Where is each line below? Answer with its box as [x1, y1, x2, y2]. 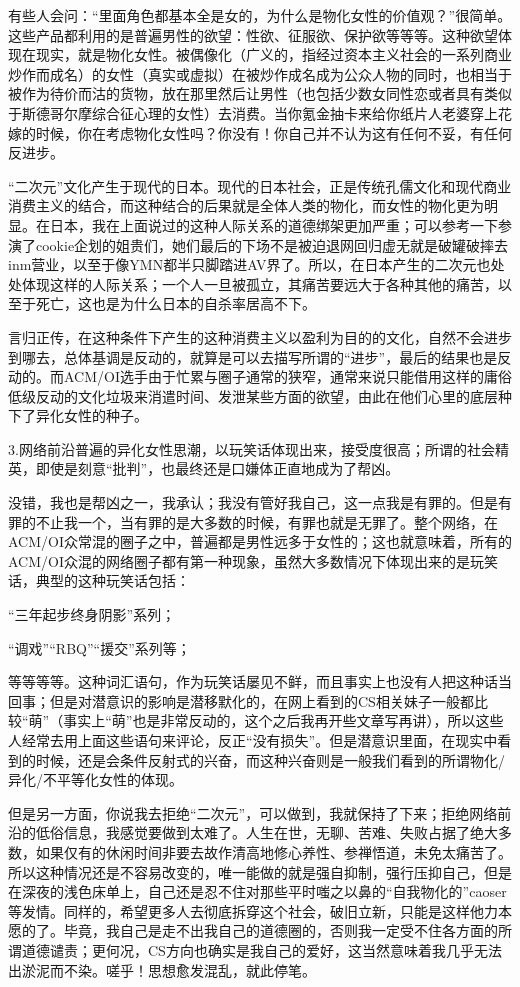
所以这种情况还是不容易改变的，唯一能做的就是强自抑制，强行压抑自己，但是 [8, 861, 512, 882]
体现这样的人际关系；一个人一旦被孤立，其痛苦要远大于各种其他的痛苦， [21, 273, 498, 294]
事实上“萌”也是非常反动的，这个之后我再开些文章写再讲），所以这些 [63, 710, 504, 731]
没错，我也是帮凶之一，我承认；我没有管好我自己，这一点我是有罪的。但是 [8, 492, 498, 513]
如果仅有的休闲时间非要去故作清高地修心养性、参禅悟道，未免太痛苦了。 [35, 841, 512, 862]
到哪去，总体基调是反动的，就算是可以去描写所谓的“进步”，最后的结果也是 [8, 346, 498, 367]
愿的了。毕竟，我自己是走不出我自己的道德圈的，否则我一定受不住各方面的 [8, 920, 498, 941]
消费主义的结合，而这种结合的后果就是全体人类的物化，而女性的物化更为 [8, 195, 484, 216]
